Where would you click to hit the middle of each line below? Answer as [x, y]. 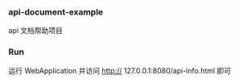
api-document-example [56, 12]
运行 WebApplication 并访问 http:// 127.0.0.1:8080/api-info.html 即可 [120, 70]
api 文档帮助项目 [35, 31]
